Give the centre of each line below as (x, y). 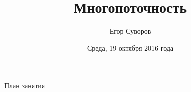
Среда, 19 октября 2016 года (130, 47)
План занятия (25, 85)
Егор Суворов (130, 31)
